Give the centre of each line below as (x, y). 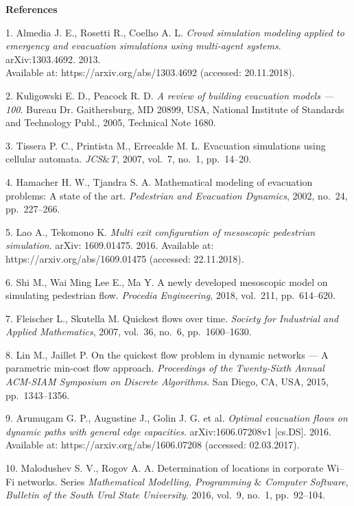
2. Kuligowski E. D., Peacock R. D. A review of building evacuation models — (170, 95)
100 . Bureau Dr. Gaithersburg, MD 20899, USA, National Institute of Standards (175, 109)
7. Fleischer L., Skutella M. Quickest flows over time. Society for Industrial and (172, 318)
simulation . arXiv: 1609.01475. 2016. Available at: (110, 245)
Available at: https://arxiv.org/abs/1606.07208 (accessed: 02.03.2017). (153, 445)
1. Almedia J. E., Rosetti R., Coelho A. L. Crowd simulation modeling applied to (175, 32)
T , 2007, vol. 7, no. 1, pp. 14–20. (181, 159)
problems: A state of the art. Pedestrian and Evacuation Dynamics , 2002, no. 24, (177, 195)
